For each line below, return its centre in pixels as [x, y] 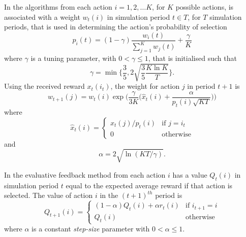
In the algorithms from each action [58, 7]
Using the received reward [44, 86]
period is [169, 195]
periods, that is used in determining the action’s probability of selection [116, 27]
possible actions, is [205, 7]
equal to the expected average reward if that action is [149, 185]
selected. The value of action [49, 195]
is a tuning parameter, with [73, 58]
